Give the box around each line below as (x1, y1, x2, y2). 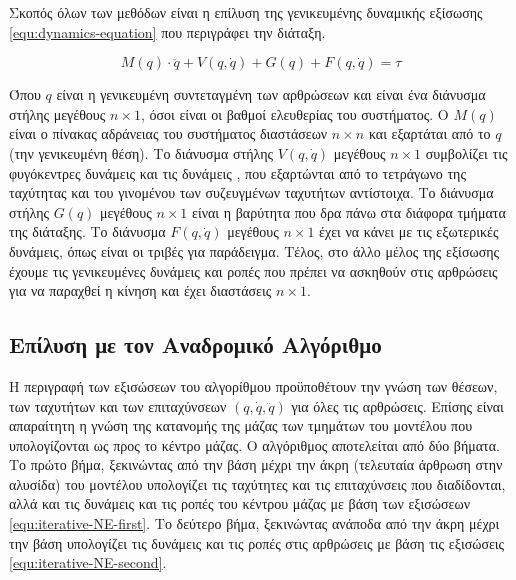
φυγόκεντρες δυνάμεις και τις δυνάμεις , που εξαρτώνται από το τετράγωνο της (9, 162, 466, 183)
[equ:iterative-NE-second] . (9, 552, 167, 573)
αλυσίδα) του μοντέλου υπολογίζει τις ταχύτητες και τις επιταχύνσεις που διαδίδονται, (9, 473, 506, 494)
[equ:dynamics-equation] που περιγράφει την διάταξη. (9, 21, 326, 42)
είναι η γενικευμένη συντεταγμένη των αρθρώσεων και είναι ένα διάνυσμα (56, 84, 486, 105)
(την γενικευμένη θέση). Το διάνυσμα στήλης (9, 142, 274, 163)
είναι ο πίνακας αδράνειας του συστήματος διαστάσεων (9, 123, 328, 144)
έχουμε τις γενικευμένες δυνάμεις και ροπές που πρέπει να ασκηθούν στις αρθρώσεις (9, 260, 498, 281)
